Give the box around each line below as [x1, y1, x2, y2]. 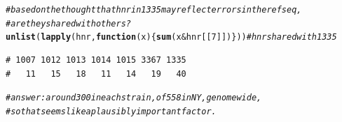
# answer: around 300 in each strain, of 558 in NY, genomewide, [6, 93, 262, 103]
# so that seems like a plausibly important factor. [6, 106, 217, 116]
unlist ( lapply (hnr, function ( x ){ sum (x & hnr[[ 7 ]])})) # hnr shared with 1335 [6, 32, 337, 43]
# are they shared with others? [6, 18, 132, 29]
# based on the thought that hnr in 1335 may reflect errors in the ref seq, [6, 5, 302, 15]
